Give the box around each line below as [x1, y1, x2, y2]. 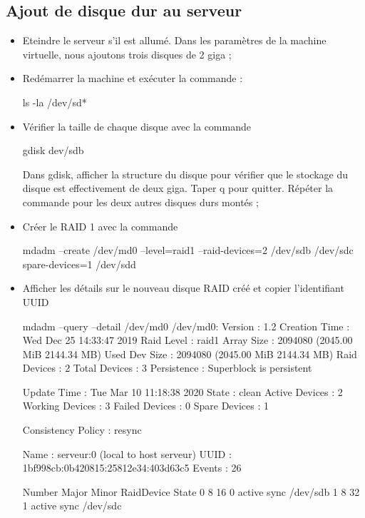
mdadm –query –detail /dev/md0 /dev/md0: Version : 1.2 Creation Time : [22, 318, 350, 333]
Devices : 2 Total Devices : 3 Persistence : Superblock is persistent [22, 360, 312, 375]
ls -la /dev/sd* [22, 94, 87, 109]
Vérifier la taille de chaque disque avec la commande [22, 118, 251, 133]
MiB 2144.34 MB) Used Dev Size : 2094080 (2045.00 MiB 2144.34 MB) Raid [22, 346, 357, 361]
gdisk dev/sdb [22, 143, 84, 158]
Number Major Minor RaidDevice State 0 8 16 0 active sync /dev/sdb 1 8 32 [22, 484, 360, 499]
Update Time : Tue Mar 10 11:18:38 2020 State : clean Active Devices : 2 [22, 384, 343, 399]
